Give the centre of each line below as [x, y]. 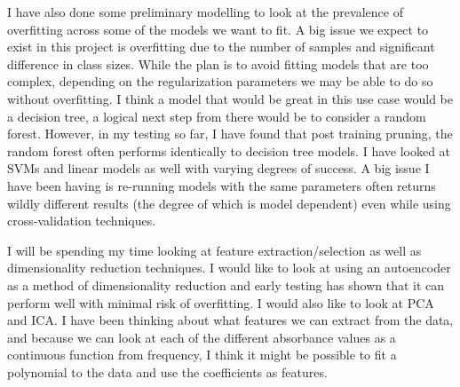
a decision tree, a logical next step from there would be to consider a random [217, 116]
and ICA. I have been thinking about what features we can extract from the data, [230, 320]
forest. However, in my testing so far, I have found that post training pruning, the [230, 134]
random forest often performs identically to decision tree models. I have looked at [229, 150]
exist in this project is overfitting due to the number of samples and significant [221, 47]
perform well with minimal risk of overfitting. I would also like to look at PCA [221, 302]
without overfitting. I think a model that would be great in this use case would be [230, 98]
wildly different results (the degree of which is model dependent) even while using [229, 203]
